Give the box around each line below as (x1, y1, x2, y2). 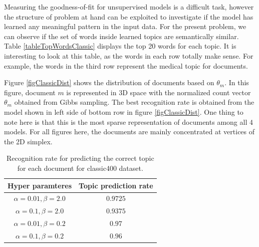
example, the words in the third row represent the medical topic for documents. (4, 60, 248, 71)
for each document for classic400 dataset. (17, 162, 143, 173)
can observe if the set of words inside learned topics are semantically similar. (4, 31, 239, 41)
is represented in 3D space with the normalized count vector (66, 87, 251, 97)
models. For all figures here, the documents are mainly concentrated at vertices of (4, 126, 255, 137)
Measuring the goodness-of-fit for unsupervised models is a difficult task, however (4, 2, 254, 12)
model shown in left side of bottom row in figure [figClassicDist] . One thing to (4, 106, 243, 117)
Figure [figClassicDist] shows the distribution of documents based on (4, 77, 214, 88)
